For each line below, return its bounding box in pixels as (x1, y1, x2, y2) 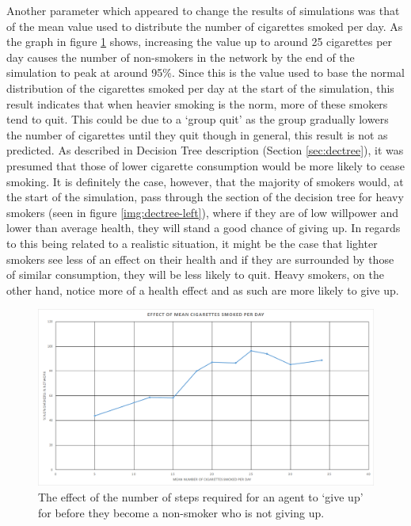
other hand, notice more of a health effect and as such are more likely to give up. (6, 281, 399, 298)
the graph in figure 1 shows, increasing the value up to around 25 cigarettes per (6, 33, 393, 50)
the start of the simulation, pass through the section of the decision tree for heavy (6, 189, 404, 205)
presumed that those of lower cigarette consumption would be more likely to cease (6, 157, 405, 173)
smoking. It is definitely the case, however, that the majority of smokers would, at (6, 173, 404, 189)
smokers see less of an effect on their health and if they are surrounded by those (6, 250, 394, 267)
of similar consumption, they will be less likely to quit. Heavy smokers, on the (6, 266, 384, 283)
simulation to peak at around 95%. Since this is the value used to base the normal (6, 64, 405, 81)
